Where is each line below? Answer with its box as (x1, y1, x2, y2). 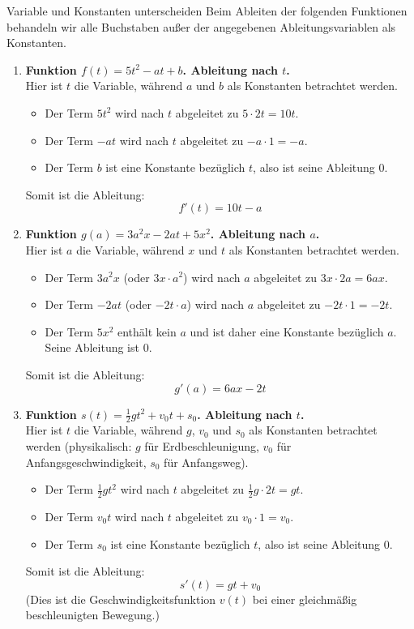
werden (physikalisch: (25, 437, 132, 454)
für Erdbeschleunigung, (144, 437, 259, 454)
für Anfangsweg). (164, 453, 249, 470)
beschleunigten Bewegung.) (25, 606, 160, 623)
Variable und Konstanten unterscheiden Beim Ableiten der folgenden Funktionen (6, 2, 408, 19)
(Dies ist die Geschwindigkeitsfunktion (25, 590, 216, 607)
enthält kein (117, 323, 177, 340)
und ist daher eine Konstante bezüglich (190, 323, 384, 340)
